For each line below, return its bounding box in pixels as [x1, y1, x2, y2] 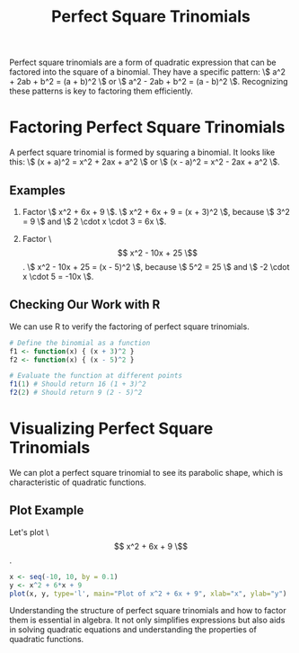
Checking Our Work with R [9, 297, 161, 312]
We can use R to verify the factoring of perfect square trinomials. [9, 321, 250, 332]
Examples [9, 183, 66, 198]
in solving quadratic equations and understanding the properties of [9, 624, 258, 635]
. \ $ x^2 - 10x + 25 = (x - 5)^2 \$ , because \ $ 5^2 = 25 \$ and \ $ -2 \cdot [22, 261, 290, 272]
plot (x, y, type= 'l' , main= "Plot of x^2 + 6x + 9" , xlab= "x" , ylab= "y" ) [9, 589, 287, 598]
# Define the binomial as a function [9, 338, 151, 347]
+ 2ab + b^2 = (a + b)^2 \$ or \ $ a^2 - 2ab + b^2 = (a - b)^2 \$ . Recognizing [9, 76, 289, 87]
